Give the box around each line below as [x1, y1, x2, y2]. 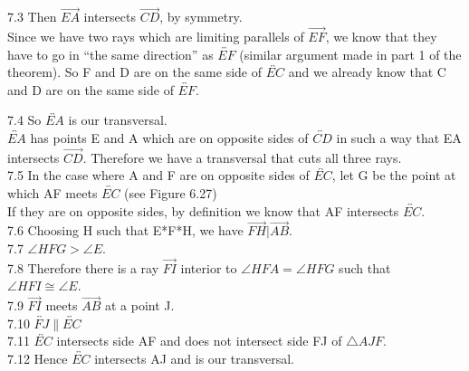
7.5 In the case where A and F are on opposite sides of [7, 166, 310, 185]
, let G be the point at [331, 166, 456, 185]
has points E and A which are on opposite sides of [30, 128, 309, 147]
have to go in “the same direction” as [7, 44, 214, 63]
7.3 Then [7, 7, 57, 26]
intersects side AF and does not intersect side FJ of [56, 331, 342, 350]
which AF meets [7, 184, 98, 202]
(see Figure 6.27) [124, 184, 217, 202]
